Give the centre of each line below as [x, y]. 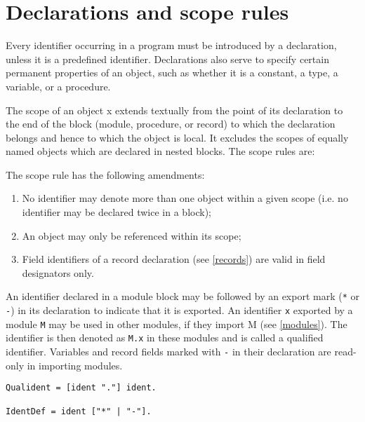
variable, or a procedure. [58, 86]
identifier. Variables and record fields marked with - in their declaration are [168, 352]
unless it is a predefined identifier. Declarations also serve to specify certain [167, 59]
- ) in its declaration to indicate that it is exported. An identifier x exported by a [179, 310]
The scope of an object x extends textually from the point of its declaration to [174, 110]
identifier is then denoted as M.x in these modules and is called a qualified [165, 338]
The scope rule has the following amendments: [105, 174]
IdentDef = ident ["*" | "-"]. [79, 411]
